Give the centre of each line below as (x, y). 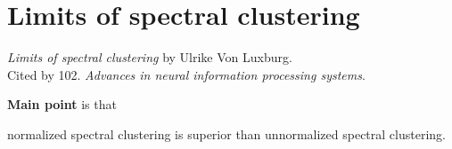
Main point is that (62, 104)
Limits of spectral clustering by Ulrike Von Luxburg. (150, 57)
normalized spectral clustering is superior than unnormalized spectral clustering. (226, 133)
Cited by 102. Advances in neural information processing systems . (186, 74)
